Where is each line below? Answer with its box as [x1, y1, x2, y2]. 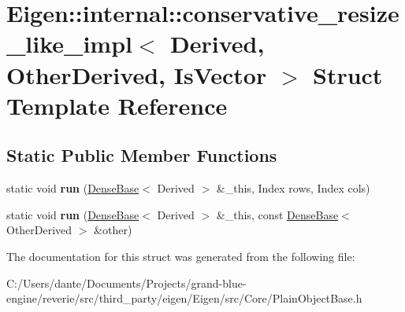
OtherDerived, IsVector [6, 58, 267, 90]
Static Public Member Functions [6, 143, 277, 167]
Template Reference [6, 89, 228, 121]
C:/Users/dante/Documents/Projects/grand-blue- [6, 274, 247, 291]
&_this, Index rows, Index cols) [216, 180, 370, 196]
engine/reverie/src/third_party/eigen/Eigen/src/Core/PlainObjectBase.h [6, 290, 362, 306]
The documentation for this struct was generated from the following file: [6, 248, 355, 264]
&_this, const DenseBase [216, 206, 339, 222]
